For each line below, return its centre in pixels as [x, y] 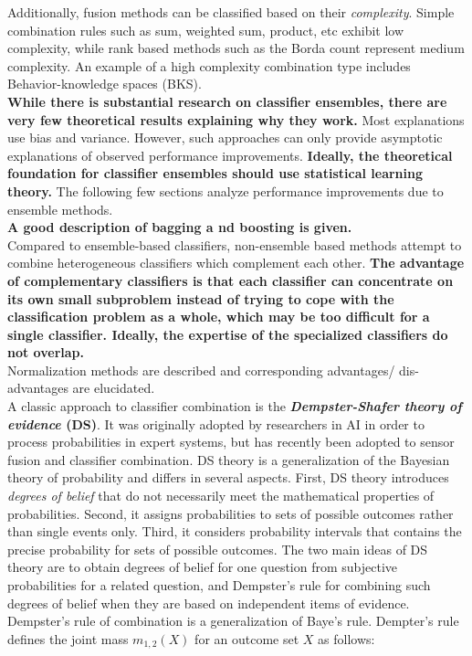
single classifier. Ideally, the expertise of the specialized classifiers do [228, 334]
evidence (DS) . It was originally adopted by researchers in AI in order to [216, 423]
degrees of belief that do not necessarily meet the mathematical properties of [221, 496]
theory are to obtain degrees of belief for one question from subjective [203, 567]
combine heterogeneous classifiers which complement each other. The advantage [236, 263]
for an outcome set [247, 638]
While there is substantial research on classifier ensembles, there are [227, 101]
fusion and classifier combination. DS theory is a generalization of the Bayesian [229, 459]
